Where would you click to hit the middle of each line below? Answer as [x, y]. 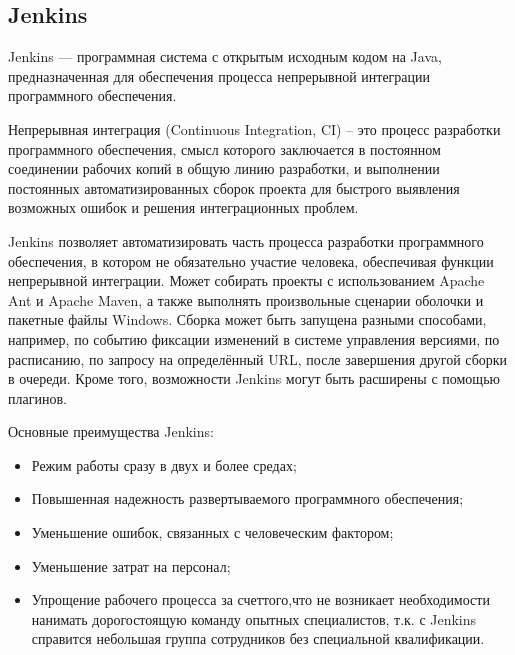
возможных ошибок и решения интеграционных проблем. [183, 207]
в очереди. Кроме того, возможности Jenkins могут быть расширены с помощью [254, 378]
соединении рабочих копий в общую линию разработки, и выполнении [224, 168]
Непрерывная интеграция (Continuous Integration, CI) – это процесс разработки [254, 128]
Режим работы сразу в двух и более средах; [164, 464]
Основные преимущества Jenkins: [111, 431]
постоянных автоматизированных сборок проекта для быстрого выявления [234, 187]
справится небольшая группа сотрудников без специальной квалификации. [258, 638]
